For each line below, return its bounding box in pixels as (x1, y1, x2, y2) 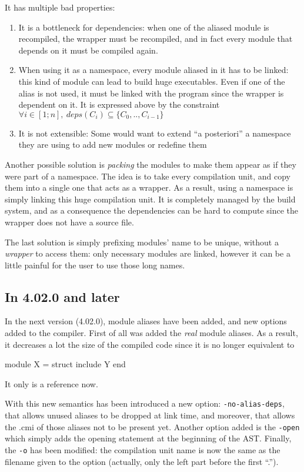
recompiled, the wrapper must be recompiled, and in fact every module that (18, 32, 293, 45)
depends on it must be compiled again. (18, 44, 158, 56)
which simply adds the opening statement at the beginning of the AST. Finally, (5, 432, 292, 444)
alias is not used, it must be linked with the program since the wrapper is (18, 87, 284, 99)
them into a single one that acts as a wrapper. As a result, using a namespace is (5, 181, 293, 194)
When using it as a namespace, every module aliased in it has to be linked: (18, 64, 289, 76)
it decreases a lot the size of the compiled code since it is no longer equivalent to (5, 338, 295, 350)
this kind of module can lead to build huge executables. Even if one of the (18, 75, 285, 87)
